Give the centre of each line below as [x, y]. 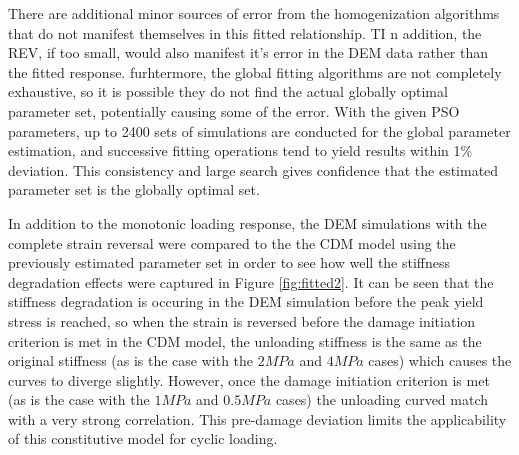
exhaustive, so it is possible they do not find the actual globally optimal [228, 91]
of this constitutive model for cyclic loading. [143, 438]
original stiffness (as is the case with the [131, 360]
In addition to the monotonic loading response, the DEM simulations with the [247, 222]
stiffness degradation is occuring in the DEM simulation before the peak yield [246, 301]
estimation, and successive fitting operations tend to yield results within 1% [240, 150]
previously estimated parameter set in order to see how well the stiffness [229, 262]
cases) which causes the [440, 360]
